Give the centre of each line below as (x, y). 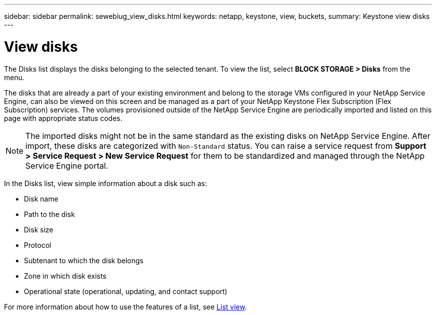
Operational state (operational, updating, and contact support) (126, 291)
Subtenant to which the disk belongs (84, 260)
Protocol (38, 245)
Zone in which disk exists (65, 276)
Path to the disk (50, 214)
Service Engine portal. (67, 165)
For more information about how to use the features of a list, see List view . (125, 307)
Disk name (41, 199)
